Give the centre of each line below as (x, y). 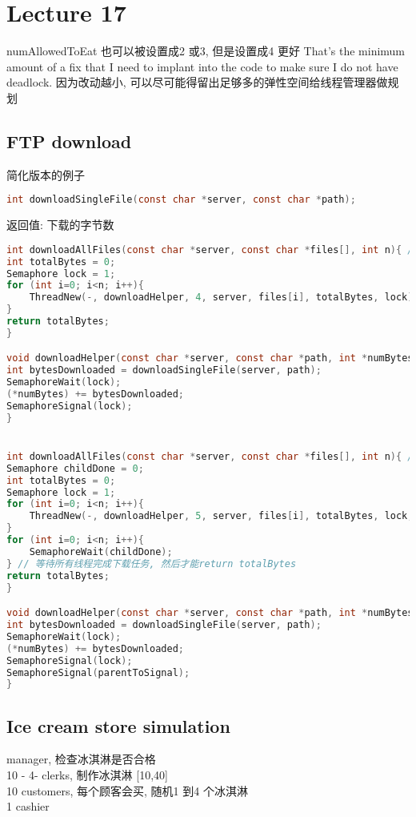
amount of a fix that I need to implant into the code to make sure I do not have (202, 66)
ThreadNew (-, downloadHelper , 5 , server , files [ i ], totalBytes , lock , (221, 516)
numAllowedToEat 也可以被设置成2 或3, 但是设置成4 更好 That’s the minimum (206, 51)
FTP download (69, 141)
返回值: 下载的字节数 (60, 225)
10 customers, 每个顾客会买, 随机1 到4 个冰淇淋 (127, 790)
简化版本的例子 (46, 174)
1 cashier (28, 806)
